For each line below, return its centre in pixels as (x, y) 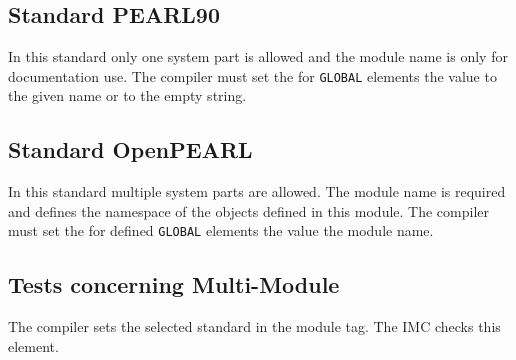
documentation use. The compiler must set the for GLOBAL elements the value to (252, 75)
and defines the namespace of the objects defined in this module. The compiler (248, 210)
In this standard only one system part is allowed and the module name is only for (258, 56)
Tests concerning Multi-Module (174, 284)
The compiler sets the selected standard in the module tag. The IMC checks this (254, 326)
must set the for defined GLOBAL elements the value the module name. (221, 230)
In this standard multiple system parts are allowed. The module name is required (257, 191)
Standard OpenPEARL (130, 149)
